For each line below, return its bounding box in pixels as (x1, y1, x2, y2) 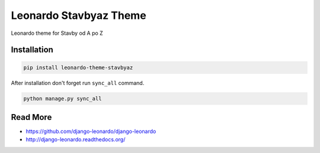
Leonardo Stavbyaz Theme (11, 9, 146, 22)
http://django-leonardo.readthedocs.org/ (25, 136, 126, 143)
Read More (11, 112, 52, 122)
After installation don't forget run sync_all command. (11, 79, 145, 86)
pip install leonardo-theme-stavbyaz (23, 64, 133, 71)
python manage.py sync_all (23, 95, 102, 102)
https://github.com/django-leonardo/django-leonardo (25, 128, 156, 135)
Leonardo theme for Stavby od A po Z (11, 30, 103, 37)
